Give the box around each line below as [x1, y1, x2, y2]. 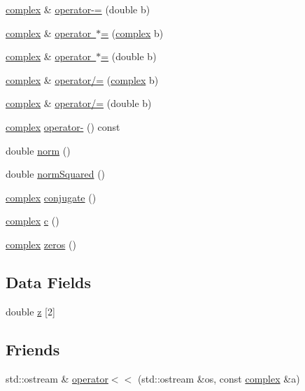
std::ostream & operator [6, 371, 108, 385]
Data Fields [6, 271, 92, 292]
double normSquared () [6, 166, 106, 181]
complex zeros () [6, 236, 76, 251]
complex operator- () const [6, 119, 120, 134]
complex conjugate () [6, 190, 97, 204]
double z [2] [6, 304, 55, 318]
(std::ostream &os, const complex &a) [137, 371, 300, 385]
